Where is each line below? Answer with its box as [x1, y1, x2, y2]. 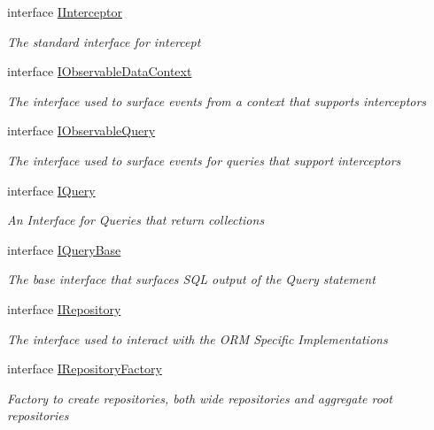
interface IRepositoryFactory [7, 359, 162, 378]
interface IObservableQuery [7, 121, 156, 140]
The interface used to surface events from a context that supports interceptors [7, 91, 427, 110]
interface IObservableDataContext [7, 62, 192, 81]
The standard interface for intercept [7, 32, 201, 50]
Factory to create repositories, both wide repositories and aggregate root [7, 388, 392, 407]
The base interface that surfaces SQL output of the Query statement [7, 270, 376, 288]
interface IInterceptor [7, 3, 123, 20]
